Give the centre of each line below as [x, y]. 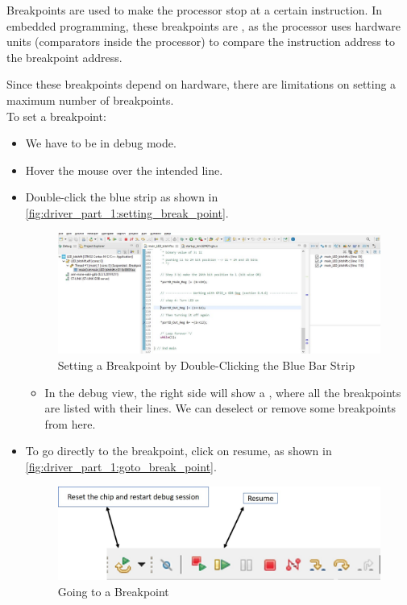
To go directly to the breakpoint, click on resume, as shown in [179, 451]
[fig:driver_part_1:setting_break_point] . [127, 212]
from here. [70, 423]
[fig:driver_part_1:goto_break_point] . [121, 466]
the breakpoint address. [64, 57]
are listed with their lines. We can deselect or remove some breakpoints [220, 408]
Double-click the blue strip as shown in [122, 197]
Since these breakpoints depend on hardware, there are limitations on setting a [201, 84]
